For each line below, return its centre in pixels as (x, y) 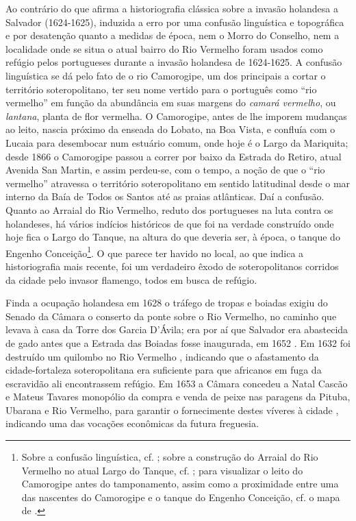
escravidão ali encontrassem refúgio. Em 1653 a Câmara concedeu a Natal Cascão (177, 383)
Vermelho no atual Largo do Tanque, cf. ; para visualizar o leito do (162, 470)
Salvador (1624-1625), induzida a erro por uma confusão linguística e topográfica (175, 22)
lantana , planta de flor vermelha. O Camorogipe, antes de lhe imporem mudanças (176, 116)
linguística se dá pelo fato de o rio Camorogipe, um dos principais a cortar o (166, 75)
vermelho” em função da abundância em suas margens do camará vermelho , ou (171, 102)
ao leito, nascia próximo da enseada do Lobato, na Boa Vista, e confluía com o (170, 129)
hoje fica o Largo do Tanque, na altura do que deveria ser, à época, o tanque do (173, 237)
